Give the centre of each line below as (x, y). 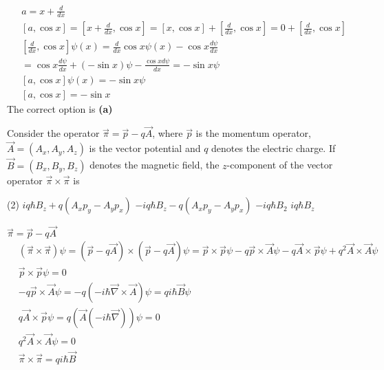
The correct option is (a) (60, 108)
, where (168, 133)
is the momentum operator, (253, 133)
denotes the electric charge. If (274, 148)
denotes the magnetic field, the (154, 165)
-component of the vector (280, 165)
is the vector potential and (145, 148)
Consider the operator (53, 133)
